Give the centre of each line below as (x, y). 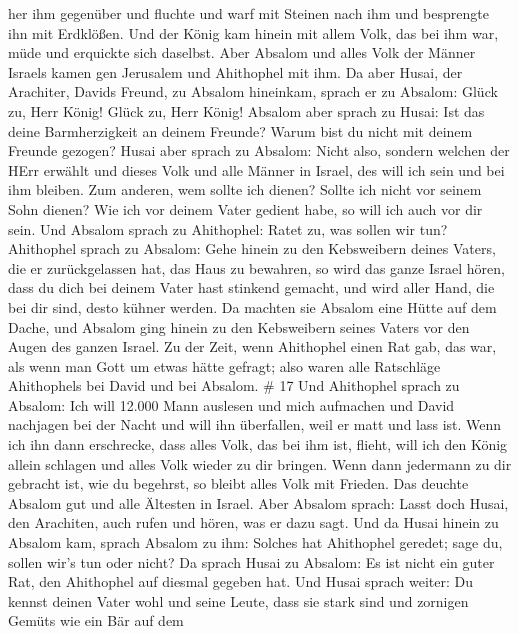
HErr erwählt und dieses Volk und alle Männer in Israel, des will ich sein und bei (256, 169)
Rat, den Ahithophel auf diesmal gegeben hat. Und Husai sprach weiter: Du (241, 581)
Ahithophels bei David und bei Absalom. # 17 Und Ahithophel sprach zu (234, 385)
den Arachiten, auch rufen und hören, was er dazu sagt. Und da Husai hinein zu (253, 522)
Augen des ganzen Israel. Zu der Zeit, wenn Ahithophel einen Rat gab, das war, (252, 346)
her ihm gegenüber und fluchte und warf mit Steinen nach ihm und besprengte (248, 13)
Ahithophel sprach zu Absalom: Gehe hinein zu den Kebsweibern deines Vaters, (252, 248)
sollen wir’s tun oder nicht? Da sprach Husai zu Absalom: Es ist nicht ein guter (251, 561)
